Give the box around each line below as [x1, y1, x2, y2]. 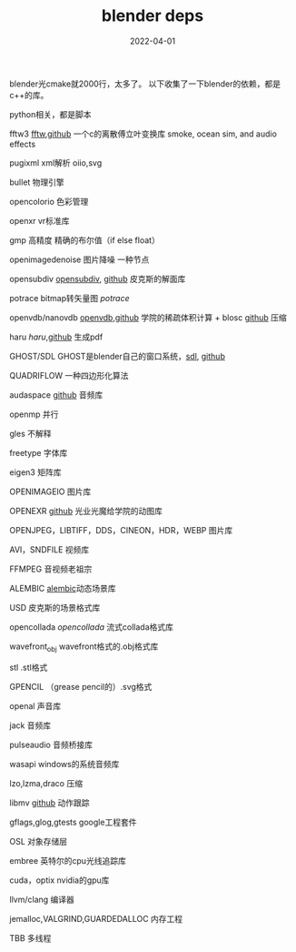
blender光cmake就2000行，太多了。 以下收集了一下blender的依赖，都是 [9, 78, 281, 89]
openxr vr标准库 [9, 215, 70, 226]
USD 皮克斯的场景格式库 [9, 602, 101, 613]
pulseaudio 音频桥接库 [9, 739, 94, 750]
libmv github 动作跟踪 [9, 797, 90, 808]
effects [9, 138, 36, 149]
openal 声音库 [9, 700, 62, 711]
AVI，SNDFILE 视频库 [9, 543, 90, 555]
